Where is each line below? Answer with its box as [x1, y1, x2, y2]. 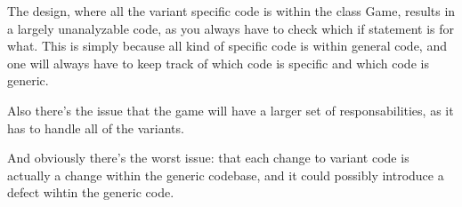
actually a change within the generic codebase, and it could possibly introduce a [7, 165, 444, 184]
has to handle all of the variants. [7, 118, 184, 137]
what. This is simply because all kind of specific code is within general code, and [7, 36, 447, 55]
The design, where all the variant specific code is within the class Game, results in [7, 2, 456, 20]
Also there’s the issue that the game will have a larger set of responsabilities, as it [7, 100, 454, 119]
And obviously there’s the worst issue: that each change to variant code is [7, 148, 409, 167]
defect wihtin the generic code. [7, 183, 174, 202]
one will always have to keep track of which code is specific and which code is [7, 53, 429, 72]
